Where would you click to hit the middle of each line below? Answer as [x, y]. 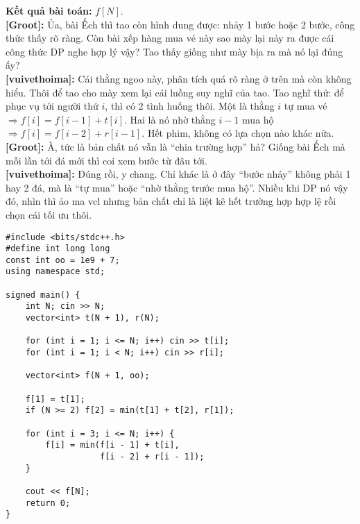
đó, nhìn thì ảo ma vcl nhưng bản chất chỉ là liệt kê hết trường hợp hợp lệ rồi [171, 201]
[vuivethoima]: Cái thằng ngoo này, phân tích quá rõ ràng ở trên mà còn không [179, 78]
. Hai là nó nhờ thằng [170, 119]
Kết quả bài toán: [49, 10]
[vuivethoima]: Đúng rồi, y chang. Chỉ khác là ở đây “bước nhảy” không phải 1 [178, 174]
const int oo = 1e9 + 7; [63, 260]
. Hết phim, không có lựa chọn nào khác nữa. [238, 133]
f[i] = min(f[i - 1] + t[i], [112, 445]
